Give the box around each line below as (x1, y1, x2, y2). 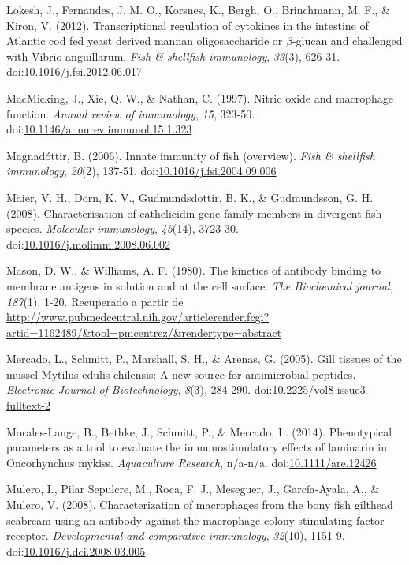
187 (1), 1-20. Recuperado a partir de (6, 293, 184, 309)
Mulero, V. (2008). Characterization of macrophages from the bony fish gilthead (6, 496, 393, 513)
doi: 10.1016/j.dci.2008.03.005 (6, 542, 146, 559)
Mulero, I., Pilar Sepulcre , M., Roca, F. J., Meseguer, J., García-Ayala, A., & (6, 481, 380, 497)
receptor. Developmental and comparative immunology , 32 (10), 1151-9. (6, 527, 345, 544)
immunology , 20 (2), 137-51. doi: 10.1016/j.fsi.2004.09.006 (6, 163, 277, 179)
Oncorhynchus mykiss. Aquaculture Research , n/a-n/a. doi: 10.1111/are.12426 (6, 454, 377, 470)
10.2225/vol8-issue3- (272, 381, 370, 398)
